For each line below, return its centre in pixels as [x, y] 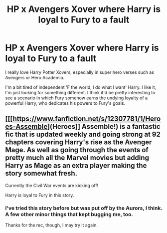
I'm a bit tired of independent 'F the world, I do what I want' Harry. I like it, [81, 87]
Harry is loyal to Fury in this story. [40, 195]
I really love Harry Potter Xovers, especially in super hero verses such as [80, 72]
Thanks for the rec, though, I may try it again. [52, 225]
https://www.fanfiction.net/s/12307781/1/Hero [87, 119]
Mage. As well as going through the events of [77, 150]
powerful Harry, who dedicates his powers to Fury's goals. [65, 103]
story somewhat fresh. [41, 173]
